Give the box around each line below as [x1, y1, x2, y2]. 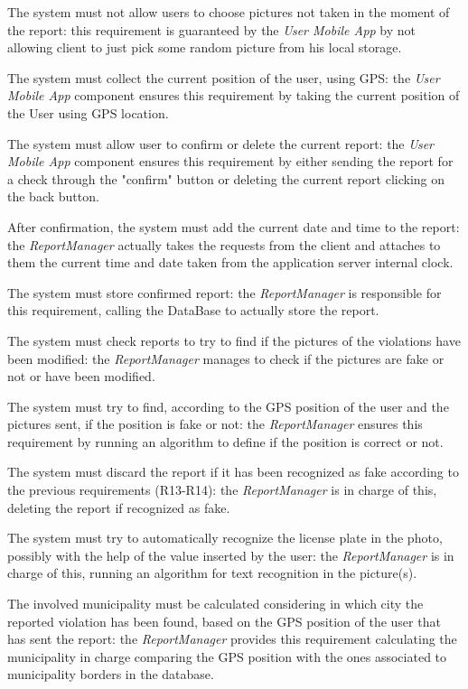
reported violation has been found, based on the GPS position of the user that [7, 611, 441, 630]
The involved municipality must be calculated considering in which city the [7, 594, 424, 613]
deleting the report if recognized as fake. [7, 498, 230, 517]
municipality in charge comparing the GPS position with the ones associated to [7, 647, 447, 666]
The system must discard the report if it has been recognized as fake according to [7, 462, 459, 481]
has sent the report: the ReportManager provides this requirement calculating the [7, 629, 457, 648]
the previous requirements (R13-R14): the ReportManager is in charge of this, [7, 480, 437, 499]
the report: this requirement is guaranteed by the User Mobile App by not [7, 20, 417, 39]
